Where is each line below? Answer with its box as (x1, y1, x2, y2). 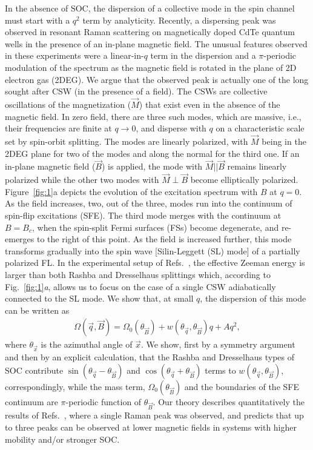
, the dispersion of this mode (200, 292, 306, 305)
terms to (205, 363, 236, 376)
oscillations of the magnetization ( (5, 98, 131, 110)
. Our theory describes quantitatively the (153, 395, 305, 408)
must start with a (5, 13, 70, 26)
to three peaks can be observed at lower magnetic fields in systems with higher (5, 421, 297, 434)
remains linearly (227, 160, 287, 173)
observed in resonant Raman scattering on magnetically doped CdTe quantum (5, 25, 295, 38)
